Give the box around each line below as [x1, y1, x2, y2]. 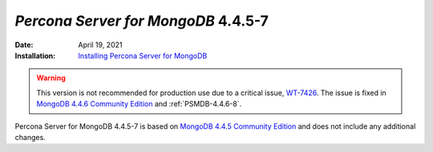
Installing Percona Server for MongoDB [78, 50, 208, 60]
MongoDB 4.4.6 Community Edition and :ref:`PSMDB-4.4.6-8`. [36, 99, 242, 109]
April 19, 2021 [78, 40, 123, 50]
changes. [14, 132, 46, 142]
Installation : [14, 50, 56, 60]
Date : [14, 40, 34, 50]
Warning [36, 73, 66, 83]
